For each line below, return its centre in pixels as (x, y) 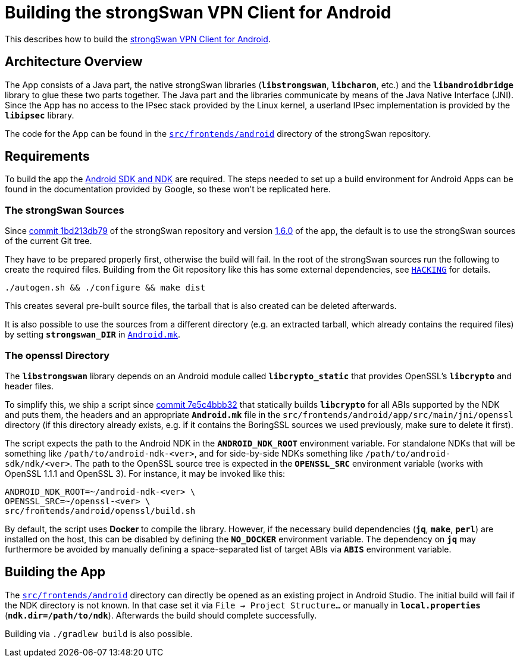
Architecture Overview (74, 62)
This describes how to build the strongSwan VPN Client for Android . (138, 39)
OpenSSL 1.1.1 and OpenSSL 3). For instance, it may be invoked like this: (145, 473)
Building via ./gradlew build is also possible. (99, 633)
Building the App (55, 572)
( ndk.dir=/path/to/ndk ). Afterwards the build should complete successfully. (161, 615)
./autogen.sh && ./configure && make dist (105, 288)
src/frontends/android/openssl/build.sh (100, 510)
